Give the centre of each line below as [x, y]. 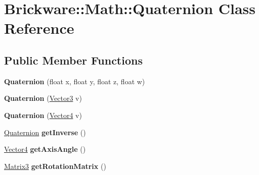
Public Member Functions [73, 60]
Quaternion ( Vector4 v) [43, 115]
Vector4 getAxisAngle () [45, 149]
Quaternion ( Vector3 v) [43, 98]
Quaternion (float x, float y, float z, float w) [75, 81]
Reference [39, 28]
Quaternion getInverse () [45, 132]
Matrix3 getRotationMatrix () [55, 166]
